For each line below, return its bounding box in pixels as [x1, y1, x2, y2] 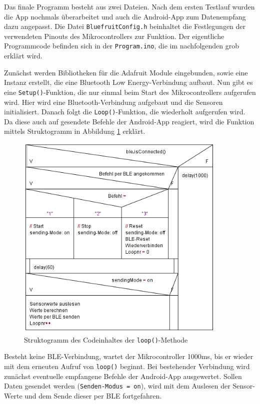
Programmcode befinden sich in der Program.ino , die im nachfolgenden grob [4, 40, 239, 51]
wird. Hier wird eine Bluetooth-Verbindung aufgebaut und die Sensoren [4, 96, 223, 107]
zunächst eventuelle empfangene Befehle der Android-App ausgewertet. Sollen [4, 371, 242, 381]
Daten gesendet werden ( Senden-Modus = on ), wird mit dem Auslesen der [4, 381, 230, 391]
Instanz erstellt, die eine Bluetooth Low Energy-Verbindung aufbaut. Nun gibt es [4, 77, 253, 87]
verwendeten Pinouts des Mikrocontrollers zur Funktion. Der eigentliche [4, 30, 224, 41]
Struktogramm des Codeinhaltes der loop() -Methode [24, 334, 188, 345]
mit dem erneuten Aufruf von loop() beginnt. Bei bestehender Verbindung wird [4, 361, 250, 371]
